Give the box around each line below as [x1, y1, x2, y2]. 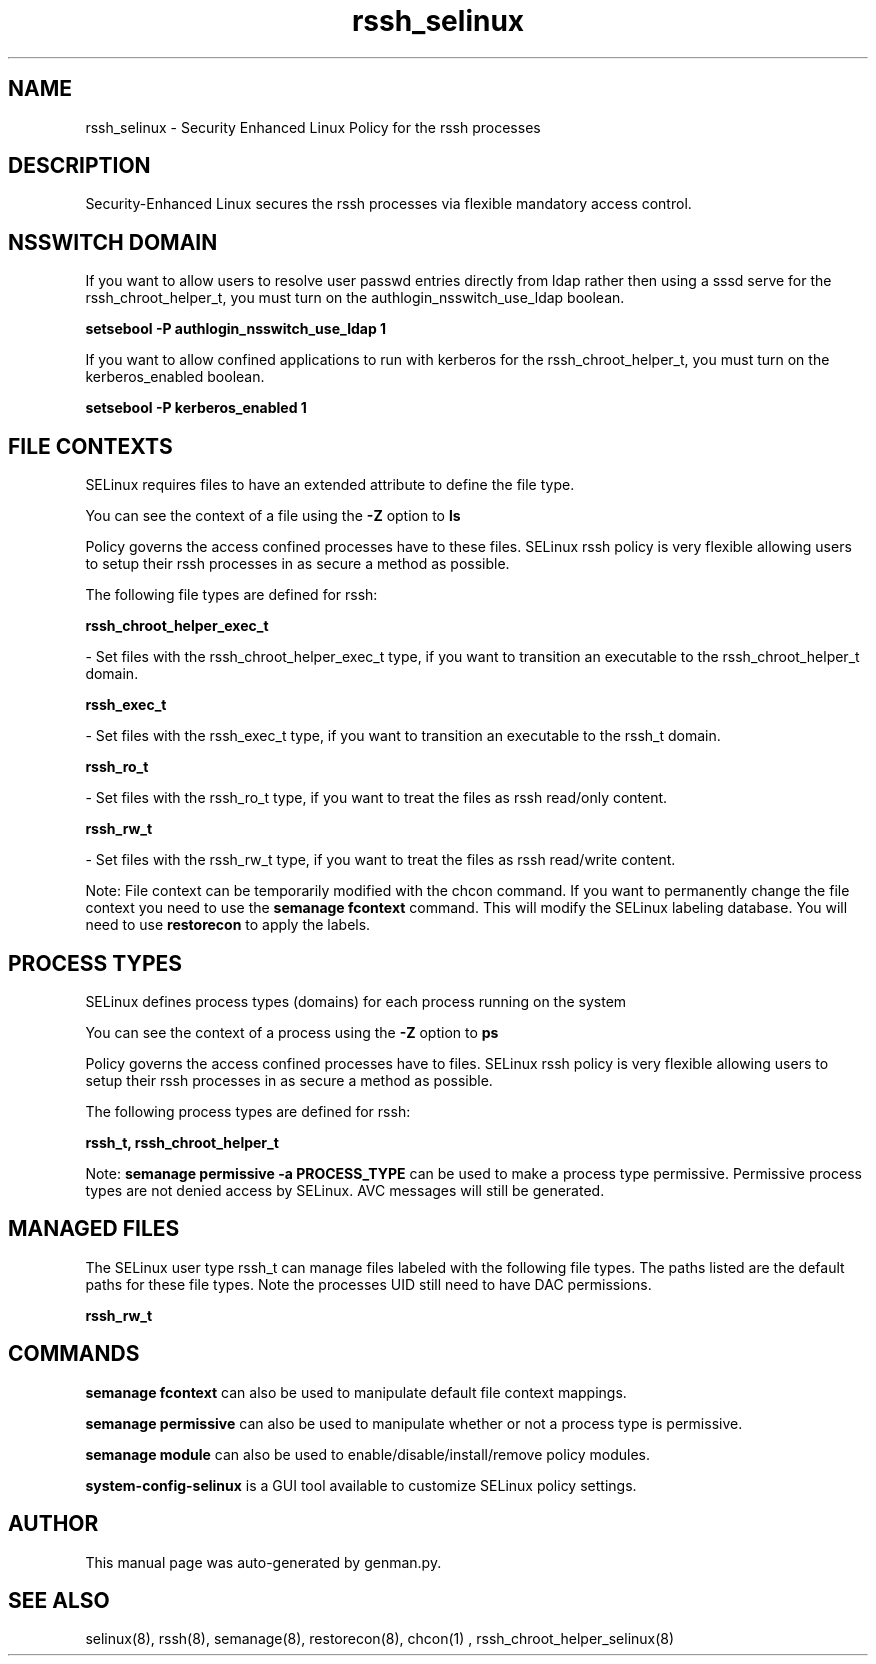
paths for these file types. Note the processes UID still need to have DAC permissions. [85, 1275, 652, 1293]
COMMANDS [8, 1341, 140, 1367]
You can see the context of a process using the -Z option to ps [85, 1023, 499, 1041]
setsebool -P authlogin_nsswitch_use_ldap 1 [85, 320, 387, 338]
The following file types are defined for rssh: [85, 586, 378, 604]
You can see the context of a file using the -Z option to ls [85, 507, 461, 525]
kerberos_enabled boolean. [85, 368, 265, 386]
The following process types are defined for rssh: [85, 1102, 411, 1120]
